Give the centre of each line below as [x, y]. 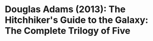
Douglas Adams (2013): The [65, 9]
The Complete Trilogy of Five [68, 31]
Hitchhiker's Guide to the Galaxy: [77, 20]
